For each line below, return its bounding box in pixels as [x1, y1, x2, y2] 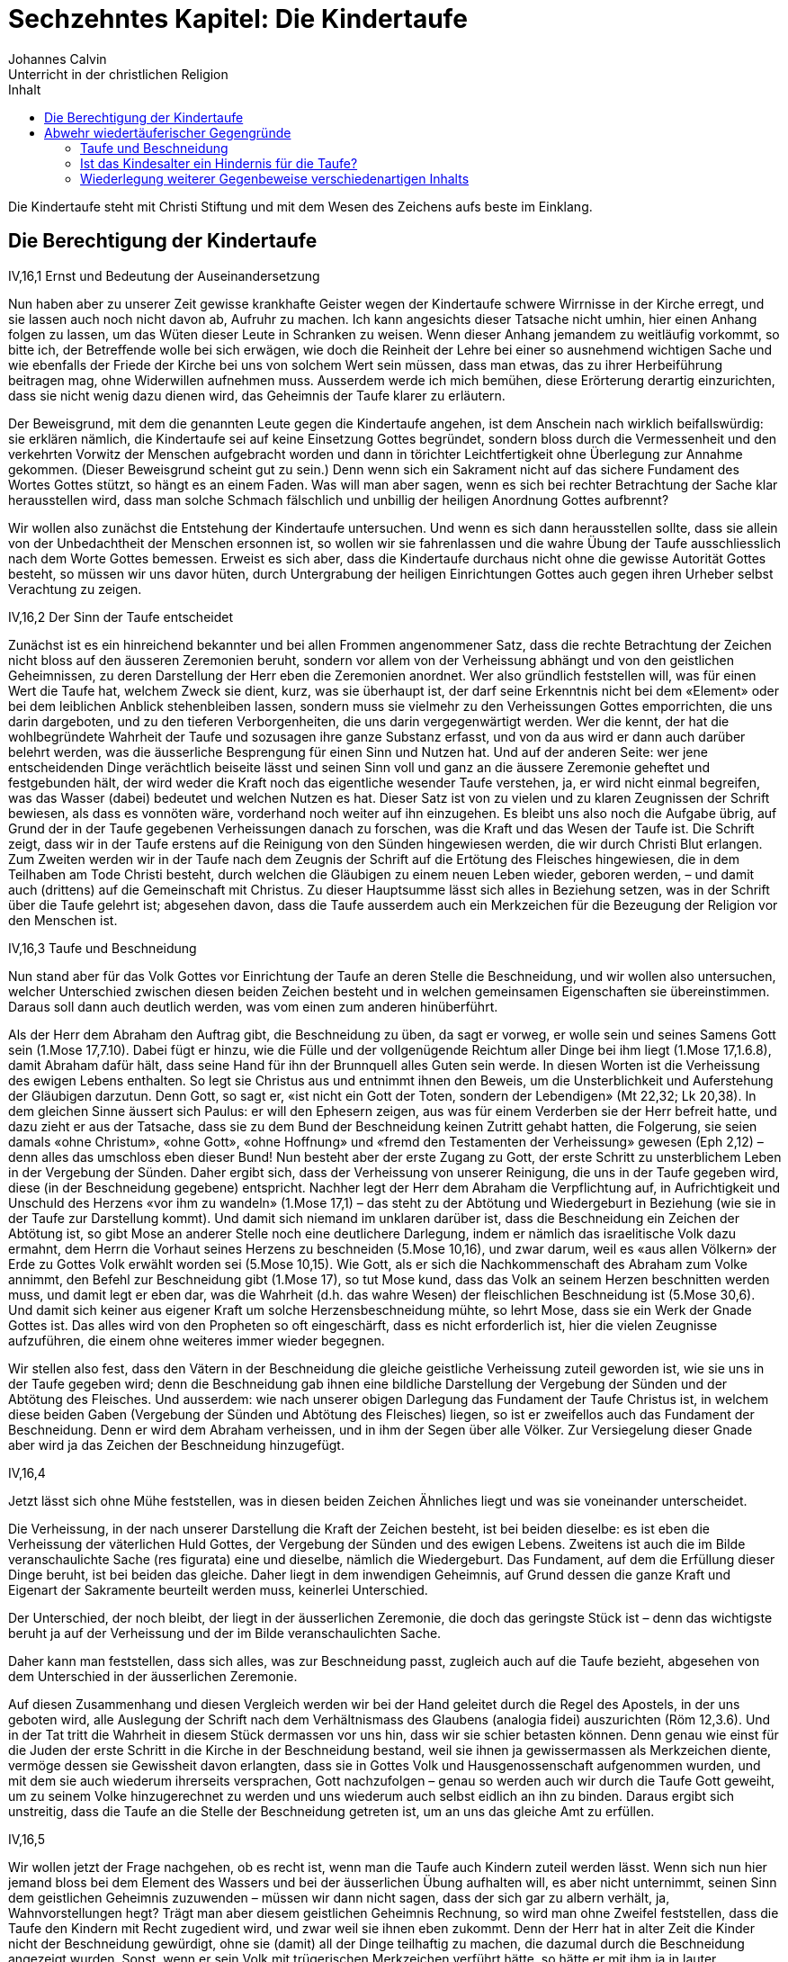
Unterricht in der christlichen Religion [8, 66, 228, 82]
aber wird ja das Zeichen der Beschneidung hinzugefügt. [8, 1436, 345, 1453]
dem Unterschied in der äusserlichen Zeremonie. [8, 1668, 298, 1684]
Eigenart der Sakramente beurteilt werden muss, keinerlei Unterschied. [8, 1581, 428, 1597]
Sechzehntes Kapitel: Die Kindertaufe [8, 4, 468, 34]
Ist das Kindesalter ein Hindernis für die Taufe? [80, 155, 358, 171]
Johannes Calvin [8, 50, 107, 67]
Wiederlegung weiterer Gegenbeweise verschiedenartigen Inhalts [80, 170, 470, 186]
